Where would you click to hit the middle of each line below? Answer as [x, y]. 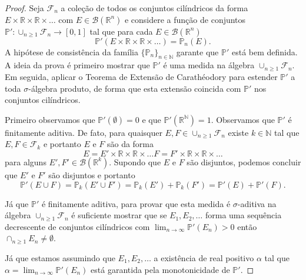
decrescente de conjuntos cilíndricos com [77, 226]
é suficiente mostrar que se [119, 215]
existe [238, 132]
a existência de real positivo [204, 257]
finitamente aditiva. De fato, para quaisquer [84, 132]
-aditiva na [257, 203]
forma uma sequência [243, 215]
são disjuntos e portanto [92, 174]
